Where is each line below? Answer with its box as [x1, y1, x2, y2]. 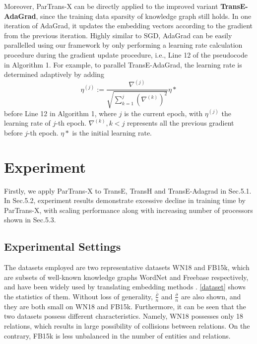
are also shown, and [181, 291, 241, 301]
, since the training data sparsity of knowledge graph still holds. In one [36, 10, 252, 21]
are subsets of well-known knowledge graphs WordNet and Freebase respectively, [4, 272, 249, 282]
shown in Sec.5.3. [4, 214, 56, 225]
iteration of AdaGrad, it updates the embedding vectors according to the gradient [4, 20, 253, 31]
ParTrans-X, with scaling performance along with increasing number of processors [4, 205, 253, 215]
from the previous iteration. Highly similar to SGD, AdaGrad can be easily [4, 30, 232, 40]
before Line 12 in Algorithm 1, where [4, 108, 117, 118]
